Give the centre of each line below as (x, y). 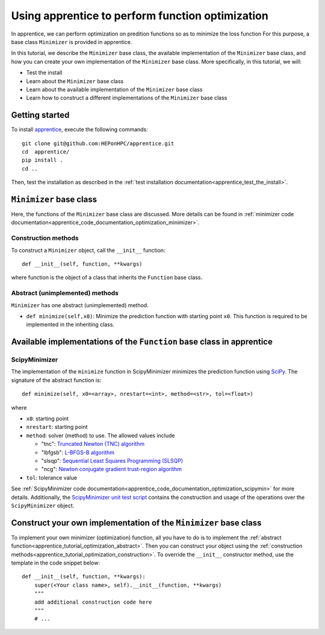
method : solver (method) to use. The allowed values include (101, 435)
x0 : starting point (48, 418)
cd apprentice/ (46, 152)
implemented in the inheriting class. (70, 325)
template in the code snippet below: (56, 563)
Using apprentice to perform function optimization (140, 16)
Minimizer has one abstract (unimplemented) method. (80, 305)
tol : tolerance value (52, 477)
